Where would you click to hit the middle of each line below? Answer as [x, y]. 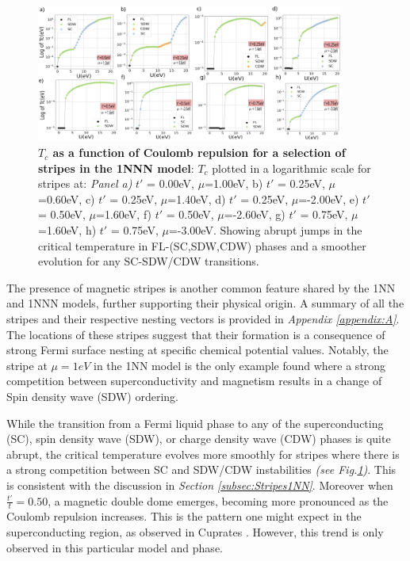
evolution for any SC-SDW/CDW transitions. [149, 261]
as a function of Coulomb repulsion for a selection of [199, 153]
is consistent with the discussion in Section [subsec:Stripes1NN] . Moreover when [200, 485]
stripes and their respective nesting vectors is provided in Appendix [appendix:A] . [203, 318]
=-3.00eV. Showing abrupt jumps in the [265, 230]
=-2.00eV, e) [329, 198]
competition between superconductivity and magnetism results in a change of [194, 381]
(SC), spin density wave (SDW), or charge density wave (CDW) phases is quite [199, 439]
